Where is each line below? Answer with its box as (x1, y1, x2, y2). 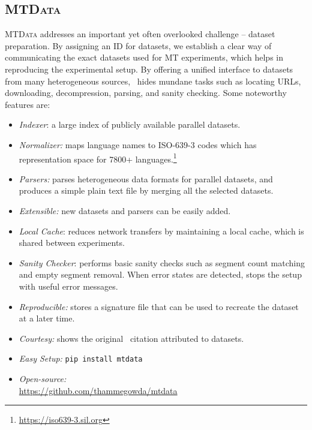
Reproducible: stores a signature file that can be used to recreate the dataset (19, 300, 299, 312)
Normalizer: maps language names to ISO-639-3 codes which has (19, 138, 257, 151)
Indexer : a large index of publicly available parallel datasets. (19, 118, 241, 131)
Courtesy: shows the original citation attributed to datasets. (19, 332, 244, 344)
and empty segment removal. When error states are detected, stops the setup (19, 268, 302, 281)
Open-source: (19, 372, 67, 384)
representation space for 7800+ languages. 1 (19, 151, 177, 165)
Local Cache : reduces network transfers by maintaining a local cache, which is (19, 224, 304, 237)
